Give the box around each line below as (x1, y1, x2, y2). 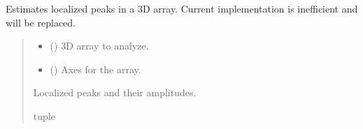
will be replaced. (6, 15, 76, 29)
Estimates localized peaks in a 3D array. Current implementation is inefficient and (6, 1, 358, 15)
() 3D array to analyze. (50, 38, 149, 53)
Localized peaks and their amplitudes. (33, 85, 197, 100)
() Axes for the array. (50, 61, 141, 76)
